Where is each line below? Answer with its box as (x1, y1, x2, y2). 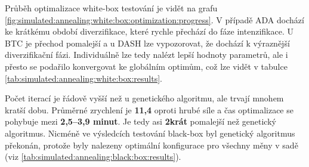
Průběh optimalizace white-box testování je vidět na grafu (5, 2, 218, 14)
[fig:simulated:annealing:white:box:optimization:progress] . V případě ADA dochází (5, 13, 304, 26)
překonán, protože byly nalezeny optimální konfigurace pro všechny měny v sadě (5, 138, 298, 151)
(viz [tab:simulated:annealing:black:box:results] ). (5, 150, 181, 163)
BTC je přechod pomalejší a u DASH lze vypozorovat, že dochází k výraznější (5, 36, 290, 49)
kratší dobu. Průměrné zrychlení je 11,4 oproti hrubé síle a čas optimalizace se (5, 103, 293, 116)
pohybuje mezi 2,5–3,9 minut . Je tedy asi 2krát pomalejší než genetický (5, 115, 276, 128)
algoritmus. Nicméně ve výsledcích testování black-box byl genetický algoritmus (5, 126, 295, 139)
